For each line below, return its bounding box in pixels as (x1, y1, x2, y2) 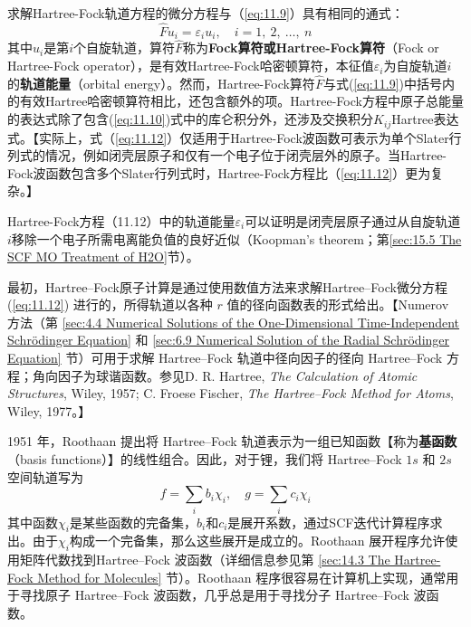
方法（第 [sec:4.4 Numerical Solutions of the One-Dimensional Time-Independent (7, 312, 460, 331)
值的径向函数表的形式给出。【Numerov (226, 295, 449, 314)
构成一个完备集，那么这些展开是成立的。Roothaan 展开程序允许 (69, 531, 446, 550)
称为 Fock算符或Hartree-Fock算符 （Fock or (183, 38, 439, 57)
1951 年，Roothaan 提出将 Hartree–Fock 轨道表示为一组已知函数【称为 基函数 (7, 432, 457, 451)
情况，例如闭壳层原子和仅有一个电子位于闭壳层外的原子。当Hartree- (44, 146, 447, 165)
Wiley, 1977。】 (7, 401, 91, 420)
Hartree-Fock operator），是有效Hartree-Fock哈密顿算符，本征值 (7, 56, 374, 75)
